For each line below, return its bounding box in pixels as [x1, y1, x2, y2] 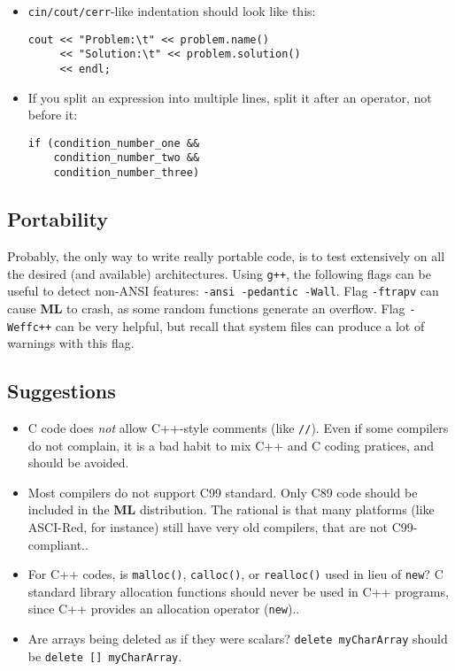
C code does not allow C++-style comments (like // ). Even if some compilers [27, 419, 449, 436]
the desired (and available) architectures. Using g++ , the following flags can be [7, 264, 431, 282]
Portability [7, 205, 108, 233]
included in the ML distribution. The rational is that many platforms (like [27, 500, 435, 519]
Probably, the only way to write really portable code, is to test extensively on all [7, 246, 445, 265]
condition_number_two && [53, 151, 200, 165]
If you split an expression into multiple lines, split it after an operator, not [27, 88, 432, 106]
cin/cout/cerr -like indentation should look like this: [27, 2, 316, 19]
